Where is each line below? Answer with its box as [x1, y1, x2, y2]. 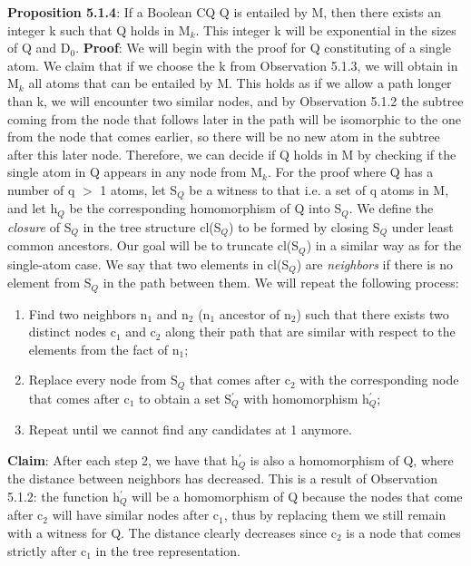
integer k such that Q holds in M [7, 20, 191, 39]
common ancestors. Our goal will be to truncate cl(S [7, 236, 299, 255]
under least [391, 217, 454, 236]
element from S [7, 273, 92, 292]
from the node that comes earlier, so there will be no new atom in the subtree [7, 127, 440, 146]
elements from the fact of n [28, 339, 180, 358]
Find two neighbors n [28, 304, 148, 323]
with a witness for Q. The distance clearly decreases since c [7, 523, 337, 542]
